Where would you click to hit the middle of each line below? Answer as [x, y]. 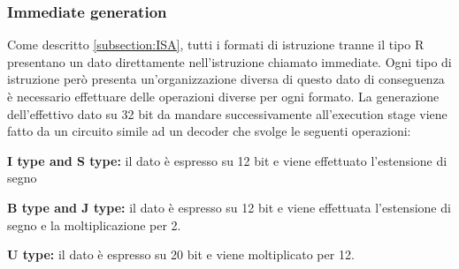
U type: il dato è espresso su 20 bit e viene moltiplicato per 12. [181, 254]
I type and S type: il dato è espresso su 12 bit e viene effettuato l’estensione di [227, 160]
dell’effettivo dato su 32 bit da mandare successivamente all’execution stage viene [227, 113]
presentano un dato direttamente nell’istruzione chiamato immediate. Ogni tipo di [229, 61]
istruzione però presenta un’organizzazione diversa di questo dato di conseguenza [226, 79]
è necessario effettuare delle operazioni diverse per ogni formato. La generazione [223, 96]
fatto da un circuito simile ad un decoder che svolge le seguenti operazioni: [209, 131]
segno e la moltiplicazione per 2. [94, 224]
